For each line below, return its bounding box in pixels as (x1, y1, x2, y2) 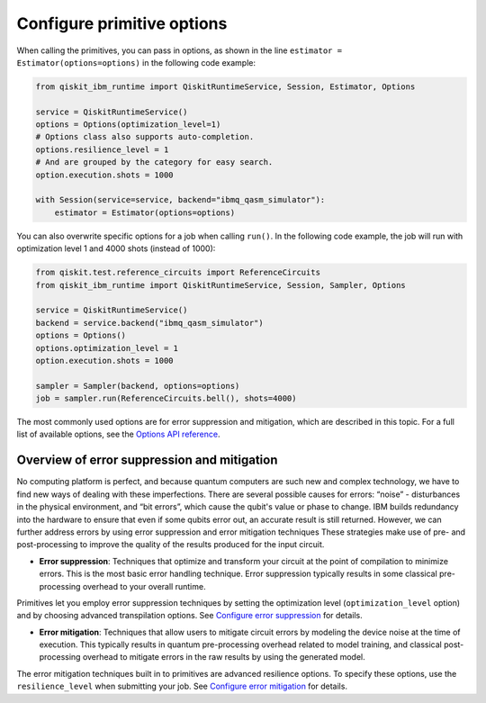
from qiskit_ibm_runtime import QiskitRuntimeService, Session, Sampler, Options (35, 280, 407, 290)
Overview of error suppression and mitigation (16, 453, 278, 468)
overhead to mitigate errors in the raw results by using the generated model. (82, 652, 365, 662)
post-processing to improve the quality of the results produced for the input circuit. (16, 539, 325, 550)
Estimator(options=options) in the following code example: (16, 57, 256, 68)
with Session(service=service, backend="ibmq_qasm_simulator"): (35, 194, 326, 205)
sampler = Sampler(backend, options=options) (35, 381, 240, 391)
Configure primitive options (16, 14, 228, 33)
